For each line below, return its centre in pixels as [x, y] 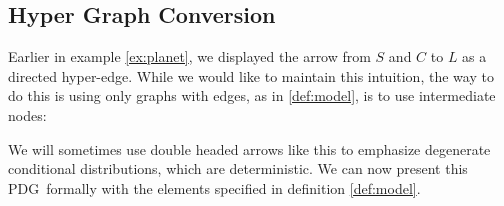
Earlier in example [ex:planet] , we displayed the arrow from [189, 56]
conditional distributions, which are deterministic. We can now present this [238, 168]
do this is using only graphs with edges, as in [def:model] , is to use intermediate [252, 95]
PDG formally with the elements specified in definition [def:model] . [214, 187]
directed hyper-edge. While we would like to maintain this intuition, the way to [251, 75]
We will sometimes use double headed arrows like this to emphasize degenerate [249, 148]
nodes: [27, 114]
